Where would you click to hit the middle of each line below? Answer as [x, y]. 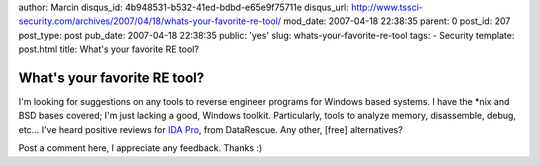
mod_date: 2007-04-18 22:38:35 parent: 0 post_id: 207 [397, 21]
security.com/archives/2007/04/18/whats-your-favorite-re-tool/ [150, 21]
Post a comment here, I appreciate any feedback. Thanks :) [140, 148]
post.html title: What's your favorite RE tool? [109, 49]
